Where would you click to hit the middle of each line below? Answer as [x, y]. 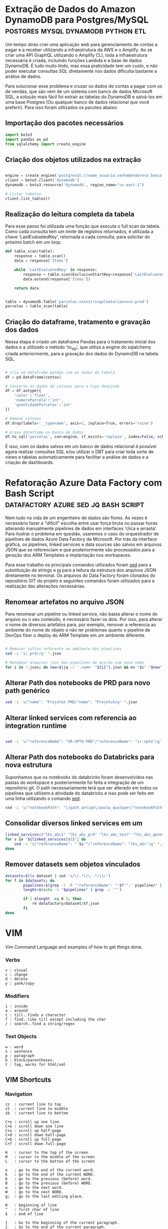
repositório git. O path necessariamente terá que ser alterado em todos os [81, 787]
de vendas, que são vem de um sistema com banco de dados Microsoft [79, 91]
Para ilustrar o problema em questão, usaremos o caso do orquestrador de [82, 534]
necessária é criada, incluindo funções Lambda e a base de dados [73, 60]
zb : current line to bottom [37, 1113]
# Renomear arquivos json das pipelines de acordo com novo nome [74, 663]
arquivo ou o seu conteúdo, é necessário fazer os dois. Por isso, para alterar [84, 620]
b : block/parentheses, [30, 1060]
